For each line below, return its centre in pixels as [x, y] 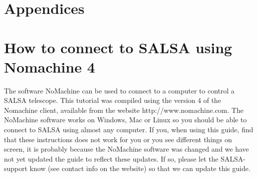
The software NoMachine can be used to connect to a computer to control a [119, 90]
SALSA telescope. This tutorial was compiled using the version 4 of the [113, 100]
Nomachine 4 [50, 66]
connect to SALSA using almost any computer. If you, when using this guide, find [129, 130]
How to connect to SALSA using [118, 47]
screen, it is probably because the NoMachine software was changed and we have [127, 149]
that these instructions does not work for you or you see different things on [118, 139]
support [16, 168]
